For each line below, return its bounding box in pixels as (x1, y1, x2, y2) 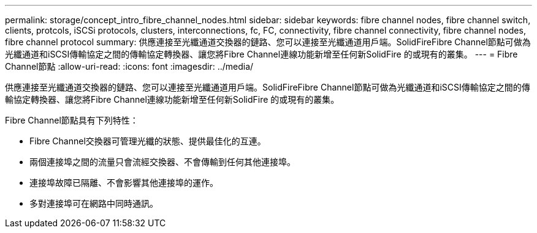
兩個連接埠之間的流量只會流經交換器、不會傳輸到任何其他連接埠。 (29, 157, 295, 167)
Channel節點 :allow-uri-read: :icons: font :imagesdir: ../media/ (5, 61, 254, 72)
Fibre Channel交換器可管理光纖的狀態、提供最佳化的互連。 (29, 136, 266, 146)
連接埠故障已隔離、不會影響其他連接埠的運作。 (29, 177, 218, 188)
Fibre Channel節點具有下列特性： (5, 115, 139, 125)
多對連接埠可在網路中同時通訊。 (29, 198, 158, 209)
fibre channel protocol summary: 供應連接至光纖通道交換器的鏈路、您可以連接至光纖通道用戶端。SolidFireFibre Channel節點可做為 (5, 37, 531, 47)
